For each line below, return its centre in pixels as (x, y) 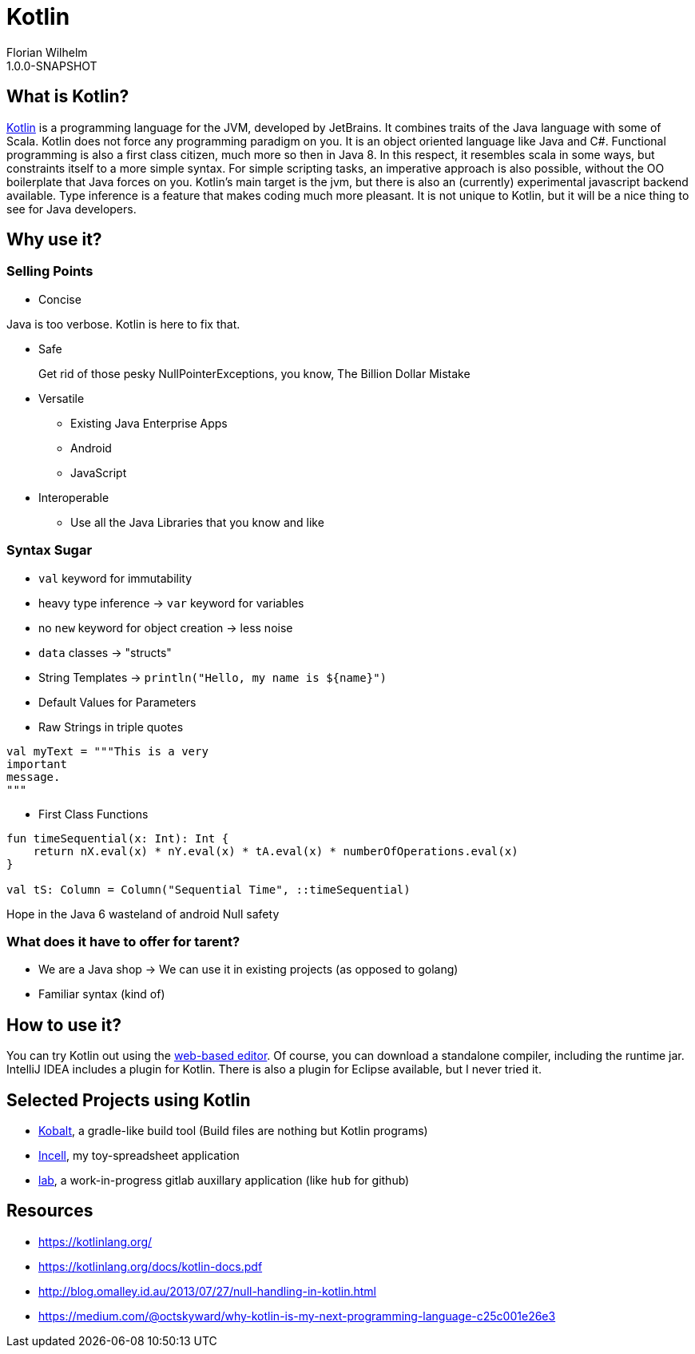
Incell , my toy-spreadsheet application (139, 1155)
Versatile (62, 398)
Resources (50, 1211)
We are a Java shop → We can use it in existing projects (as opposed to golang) (248, 970)
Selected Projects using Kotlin (129, 1100)
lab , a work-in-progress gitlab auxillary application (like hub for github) (224, 1180)
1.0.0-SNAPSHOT (52, 66)
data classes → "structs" (105, 652)
